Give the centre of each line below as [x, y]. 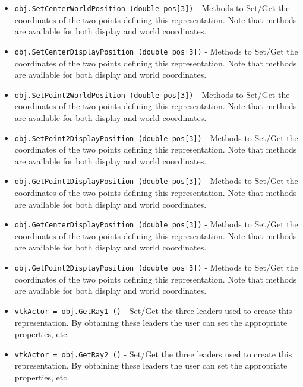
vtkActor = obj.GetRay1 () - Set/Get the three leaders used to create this [153, 310]
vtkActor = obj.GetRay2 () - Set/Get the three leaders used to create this [153, 353]
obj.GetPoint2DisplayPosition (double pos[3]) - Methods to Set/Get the [156, 267]
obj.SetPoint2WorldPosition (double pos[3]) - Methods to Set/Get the [152, 94]
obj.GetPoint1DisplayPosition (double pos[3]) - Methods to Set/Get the [156, 181]
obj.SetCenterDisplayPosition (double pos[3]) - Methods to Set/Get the [156, 51]
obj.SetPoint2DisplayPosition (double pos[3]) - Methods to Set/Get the [156, 137]
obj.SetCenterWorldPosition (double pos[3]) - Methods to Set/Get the [152, 8]
